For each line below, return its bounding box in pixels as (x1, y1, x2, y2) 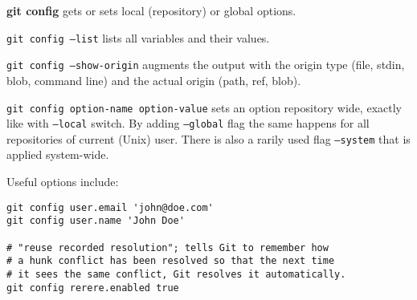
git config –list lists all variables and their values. (6, 29, 270, 46)
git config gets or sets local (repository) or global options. (6, 2, 296, 18)
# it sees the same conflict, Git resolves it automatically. (6, 268, 346, 280)
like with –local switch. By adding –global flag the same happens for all (6, 115, 370, 132)
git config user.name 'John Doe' (6, 215, 185, 227)
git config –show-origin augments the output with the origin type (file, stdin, (6, 56, 405, 73)
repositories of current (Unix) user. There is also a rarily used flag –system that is (6, 130, 411, 147)
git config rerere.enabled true (6, 282, 179, 294)
